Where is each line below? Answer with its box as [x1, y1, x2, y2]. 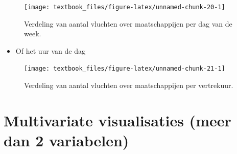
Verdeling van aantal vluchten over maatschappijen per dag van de [24, 18, 232, 29]
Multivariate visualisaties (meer [4, 109, 231, 130]
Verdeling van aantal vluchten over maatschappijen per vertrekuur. [24, 80, 233, 91]
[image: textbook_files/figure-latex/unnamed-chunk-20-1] [24, 4, 225, 11]
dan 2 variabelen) [4, 130, 129, 151]
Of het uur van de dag [15, 45, 85, 56]
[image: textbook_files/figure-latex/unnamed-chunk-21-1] [24, 65, 225, 73]
